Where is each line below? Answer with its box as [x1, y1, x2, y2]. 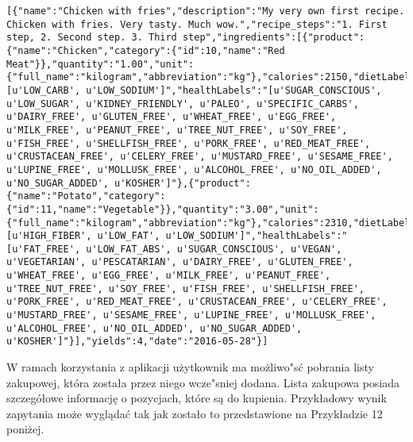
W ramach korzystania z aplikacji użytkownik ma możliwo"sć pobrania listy [6, 359, 374, 375]
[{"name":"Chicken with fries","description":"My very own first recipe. [6, 6, 405, 17]
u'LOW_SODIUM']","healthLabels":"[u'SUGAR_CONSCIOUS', [86, 84, 382, 96]
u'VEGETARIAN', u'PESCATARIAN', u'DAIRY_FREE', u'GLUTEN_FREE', [6, 256, 353, 268]
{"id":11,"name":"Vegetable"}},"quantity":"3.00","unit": [6, 203, 319, 215]
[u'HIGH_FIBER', [6, 230, 92, 242]
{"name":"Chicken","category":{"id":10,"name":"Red [6, 44, 285, 56]
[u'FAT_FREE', [6, 243, 81, 255]
